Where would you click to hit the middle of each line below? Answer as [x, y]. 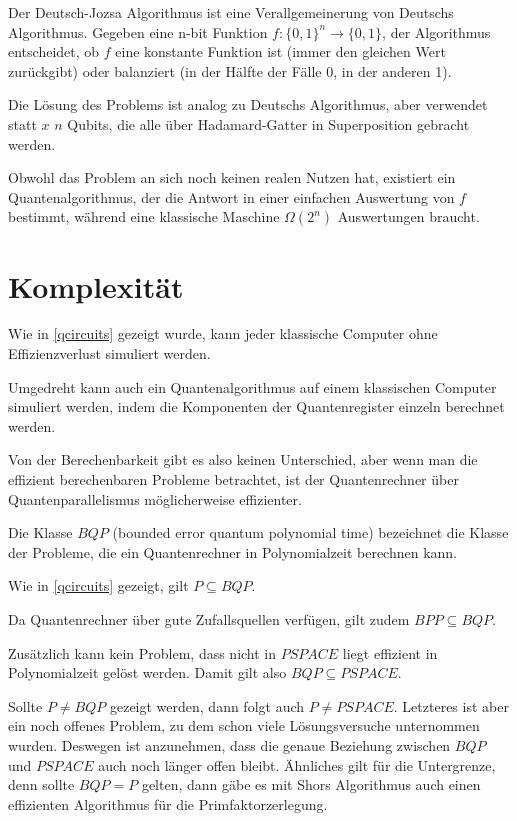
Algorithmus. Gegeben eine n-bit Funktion [138, 31]
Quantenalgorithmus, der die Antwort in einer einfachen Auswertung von [231, 196]
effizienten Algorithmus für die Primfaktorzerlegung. [168, 803]
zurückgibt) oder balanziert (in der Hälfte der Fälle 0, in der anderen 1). [230, 70]
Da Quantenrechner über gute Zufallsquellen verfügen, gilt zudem [209, 619]
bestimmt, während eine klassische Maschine [144, 216]
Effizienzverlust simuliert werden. [109, 353]
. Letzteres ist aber [451, 705]
